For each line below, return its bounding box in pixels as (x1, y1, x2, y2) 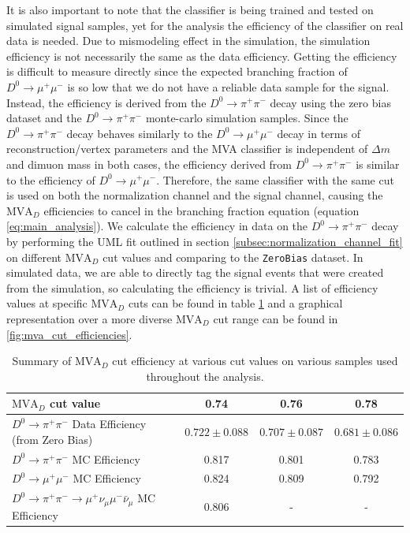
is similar (356, 155, 400, 172)
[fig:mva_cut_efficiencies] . (6, 326, 132, 342)
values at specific (6, 295, 88, 311)
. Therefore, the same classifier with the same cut (156, 171, 394, 188)
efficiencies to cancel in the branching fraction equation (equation (43, 202, 360, 218)
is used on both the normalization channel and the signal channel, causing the (6, 187, 383, 203)
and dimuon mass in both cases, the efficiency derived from (6, 155, 293, 172)
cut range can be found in (213, 310, 338, 326)
